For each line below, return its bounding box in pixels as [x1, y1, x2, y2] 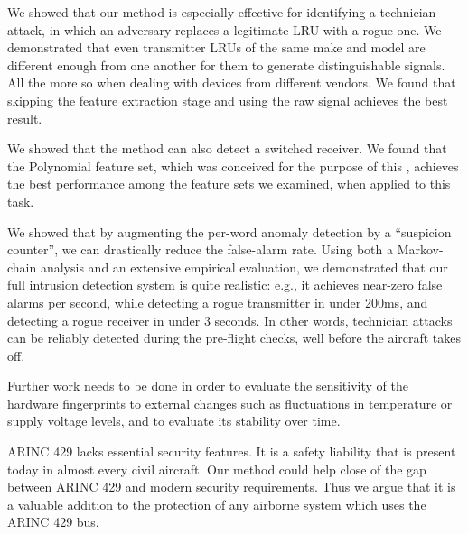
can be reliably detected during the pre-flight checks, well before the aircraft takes [7, 328, 462, 347]
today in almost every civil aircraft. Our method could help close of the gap [7, 459, 426, 478]
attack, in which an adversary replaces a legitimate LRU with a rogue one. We [7, 20, 442, 39]
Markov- [397, 240, 444, 259]
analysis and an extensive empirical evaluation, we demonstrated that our [40, 257, 448, 276]
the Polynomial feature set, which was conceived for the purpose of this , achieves [7, 156, 459, 175]
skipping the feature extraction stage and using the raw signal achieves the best [7, 90, 448, 109]
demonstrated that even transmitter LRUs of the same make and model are [7, 38, 426, 57]
